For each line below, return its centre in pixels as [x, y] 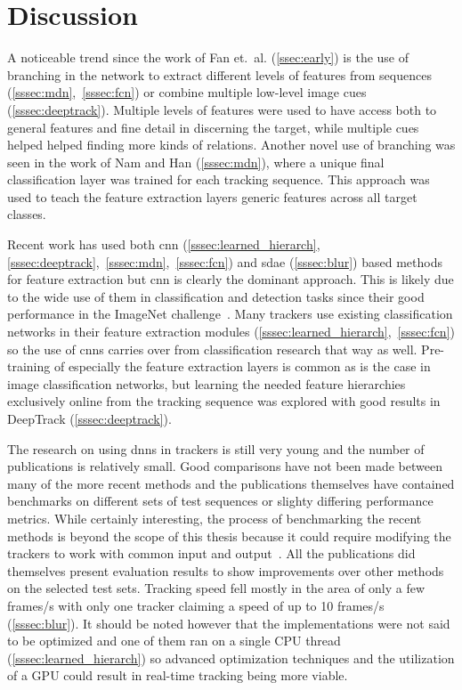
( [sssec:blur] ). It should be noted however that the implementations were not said [229, 623]
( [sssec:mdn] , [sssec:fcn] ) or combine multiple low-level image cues [187, 92]
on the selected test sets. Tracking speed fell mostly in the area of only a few [216, 588]
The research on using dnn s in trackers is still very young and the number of [216, 448]
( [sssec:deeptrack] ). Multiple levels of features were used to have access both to [222, 109]
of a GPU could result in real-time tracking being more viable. [178, 675]
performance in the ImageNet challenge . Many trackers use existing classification [230, 314]
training [29, 366]
